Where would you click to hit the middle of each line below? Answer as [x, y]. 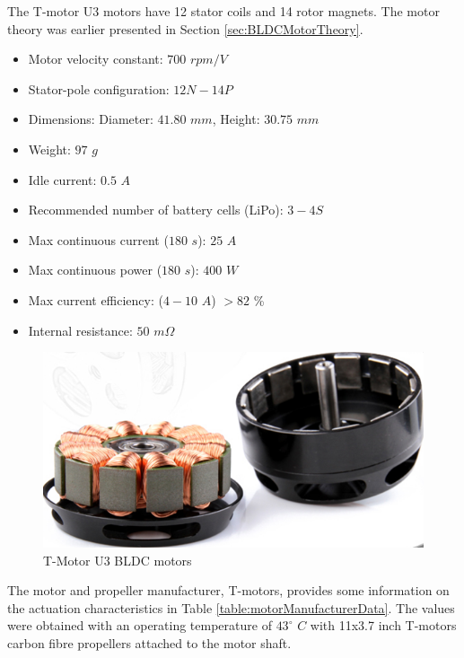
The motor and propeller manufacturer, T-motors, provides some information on [228, 590]
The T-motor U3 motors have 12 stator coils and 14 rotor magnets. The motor [223, 11]
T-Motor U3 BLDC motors [118, 560]
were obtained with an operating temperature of [140, 625]
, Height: [236, 119]
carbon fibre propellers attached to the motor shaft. [149, 643]
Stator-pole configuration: [99, 88]
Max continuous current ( [98, 239]
